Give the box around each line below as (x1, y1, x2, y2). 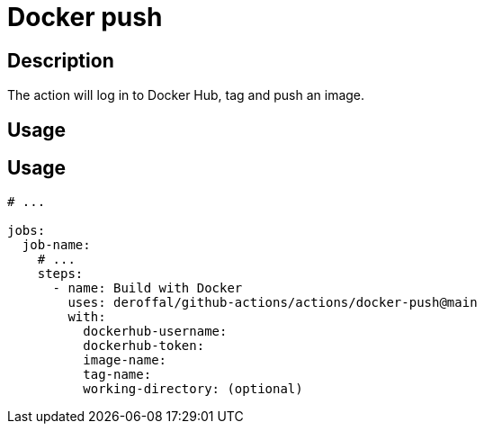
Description (7, 49, 114, 72)
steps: (37, 266, 84, 282)
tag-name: (83, 367, 152, 382)
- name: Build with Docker (52, 281, 243, 296)
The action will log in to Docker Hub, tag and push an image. (7, 87, 365, 103)
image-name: (83, 353, 167, 368)
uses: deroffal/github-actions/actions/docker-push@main (67, 295, 478, 310)
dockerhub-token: (83, 338, 205, 354)
